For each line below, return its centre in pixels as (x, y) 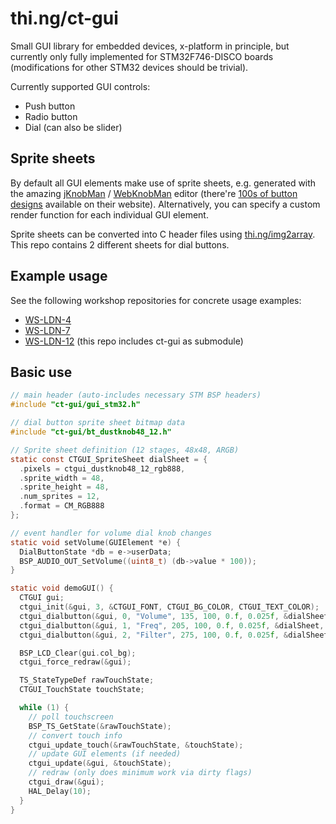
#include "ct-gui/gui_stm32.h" (75, 405)
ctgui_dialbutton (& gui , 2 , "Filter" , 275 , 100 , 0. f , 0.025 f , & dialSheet (174, 635)
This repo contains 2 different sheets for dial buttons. (120, 244)
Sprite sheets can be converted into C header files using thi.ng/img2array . (163, 234)
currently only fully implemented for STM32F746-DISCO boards (142, 56)
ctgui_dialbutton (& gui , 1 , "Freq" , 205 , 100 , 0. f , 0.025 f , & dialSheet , (172, 625)
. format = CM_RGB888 (62, 506)
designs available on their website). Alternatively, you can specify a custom (165, 204)
